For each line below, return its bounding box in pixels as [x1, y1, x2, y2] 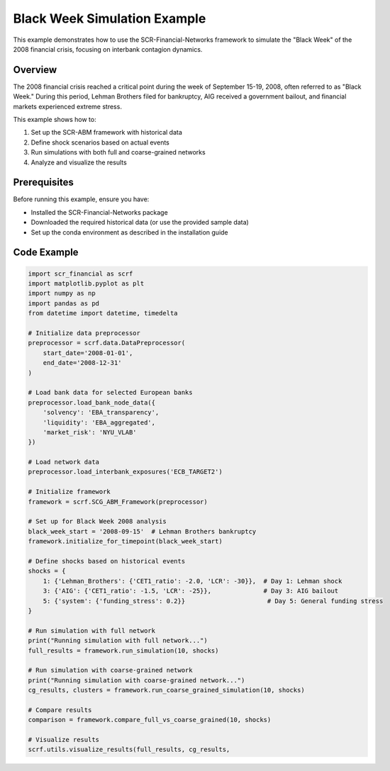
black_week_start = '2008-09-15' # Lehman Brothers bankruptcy [28, 527, 257, 535]
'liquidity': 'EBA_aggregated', [43, 418, 156, 427]
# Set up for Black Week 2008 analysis [28, 517, 167, 526]
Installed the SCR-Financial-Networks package [30, 208, 168, 216]
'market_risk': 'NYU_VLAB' [43, 428, 138, 436]
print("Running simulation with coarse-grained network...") [28, 676, 245, 684]
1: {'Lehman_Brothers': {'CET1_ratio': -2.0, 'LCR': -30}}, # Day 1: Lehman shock [43, 577, 342, 585]
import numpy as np [28, 289, 96, 298]
